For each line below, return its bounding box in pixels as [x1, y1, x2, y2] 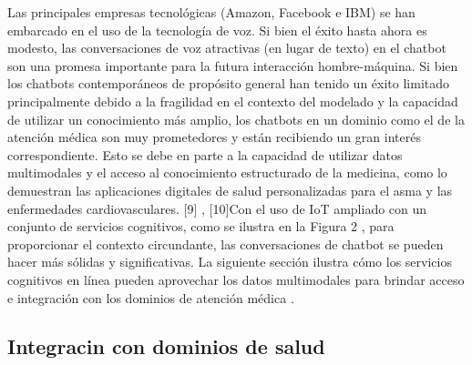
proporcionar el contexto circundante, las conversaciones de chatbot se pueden [7, 234, 444, 253]
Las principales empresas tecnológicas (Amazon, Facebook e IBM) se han [7, 3, 416, 21]
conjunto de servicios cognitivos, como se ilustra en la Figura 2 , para [7, 217, 395, 236]
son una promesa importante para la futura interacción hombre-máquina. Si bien [7, 56, 458, 75]
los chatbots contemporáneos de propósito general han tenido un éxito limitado [7, 74, 450, 93]
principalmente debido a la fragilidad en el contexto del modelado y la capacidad [7, 91, 458, 110]
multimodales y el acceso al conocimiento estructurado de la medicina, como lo [7, 163, 447, 182]
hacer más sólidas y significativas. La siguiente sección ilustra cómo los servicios [7, 252, 452, 271]
